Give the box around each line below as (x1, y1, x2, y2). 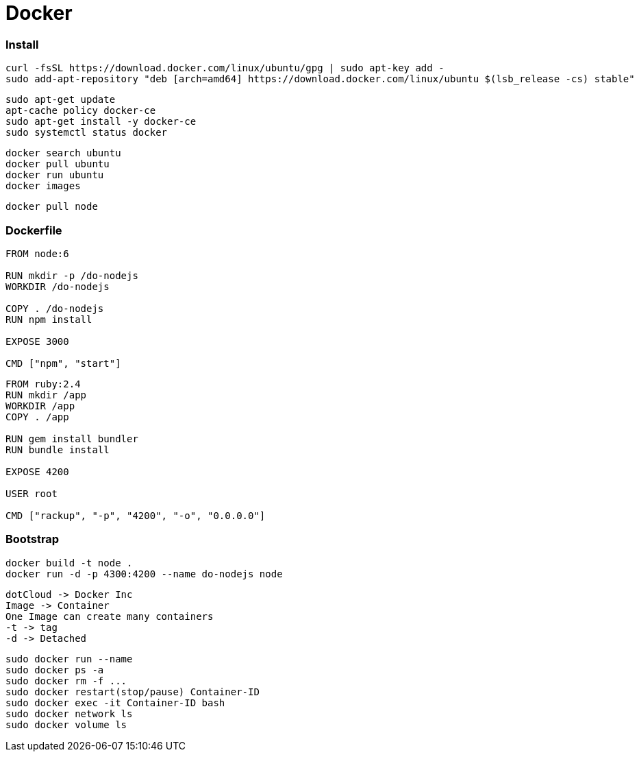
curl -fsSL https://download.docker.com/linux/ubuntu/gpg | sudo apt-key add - (5, 62, 444, 74)
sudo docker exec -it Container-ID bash (5, 697, 225, 708)
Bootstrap (5, 532, 60, 546)
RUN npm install (5, 313, 92, 325)
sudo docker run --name (5, 653, 133, 664)
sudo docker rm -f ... (5, 675, 127, 686)
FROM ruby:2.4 (5, 378, 81, 389)
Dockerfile (5, 223, 62, 237)
